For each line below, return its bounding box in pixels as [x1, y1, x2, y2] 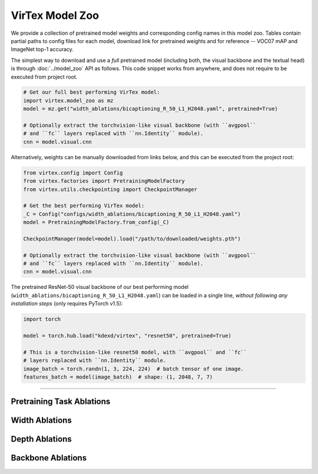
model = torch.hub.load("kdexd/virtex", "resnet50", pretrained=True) [23, 333, 232, 339]
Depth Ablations [11, 434, 72, 445]
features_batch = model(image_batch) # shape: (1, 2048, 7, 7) [23, 373, 213, 380]
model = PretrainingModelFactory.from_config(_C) [23, 219, 170, 226]
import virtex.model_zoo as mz [23, 97, 114, 104]
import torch [23, 316, 61, 322]
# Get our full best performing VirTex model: [23, 89, 160, 96]
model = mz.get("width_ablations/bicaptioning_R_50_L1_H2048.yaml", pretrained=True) [23, 106, 278, 112]
